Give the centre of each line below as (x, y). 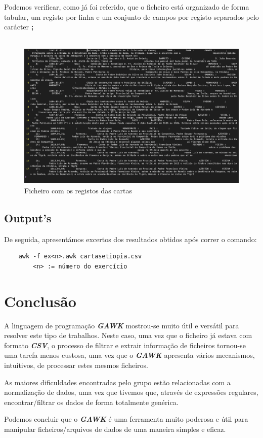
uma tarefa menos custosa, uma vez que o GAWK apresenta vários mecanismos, (129, 355)
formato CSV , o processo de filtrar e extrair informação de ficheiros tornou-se (125, 345)
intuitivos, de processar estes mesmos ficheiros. (76, 365)
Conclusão (40, 301)
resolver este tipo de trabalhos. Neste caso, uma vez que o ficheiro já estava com (128, 335)
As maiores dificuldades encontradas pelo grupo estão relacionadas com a (117, 382)
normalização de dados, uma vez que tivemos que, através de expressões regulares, (131, 392)
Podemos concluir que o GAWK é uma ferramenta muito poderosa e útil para (126, 419)
